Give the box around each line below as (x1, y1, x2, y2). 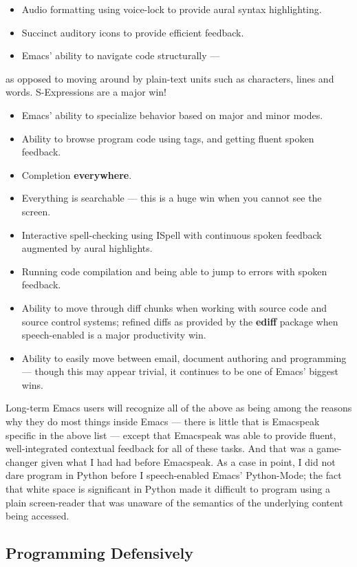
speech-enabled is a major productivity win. (21, 328, 206, 342)
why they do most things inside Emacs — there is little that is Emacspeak (6, 414, 320, 429)
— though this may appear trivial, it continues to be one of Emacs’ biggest (21, 364, 339, 378)
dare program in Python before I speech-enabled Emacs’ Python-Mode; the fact (6, 468, 342, 482)
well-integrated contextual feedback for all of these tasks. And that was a (6, 441, 314, 456)
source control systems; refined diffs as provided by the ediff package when (21, 314, 338, 328)
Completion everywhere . (21, 167, 132, 182)
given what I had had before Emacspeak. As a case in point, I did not (41, 454, 336, 469)
